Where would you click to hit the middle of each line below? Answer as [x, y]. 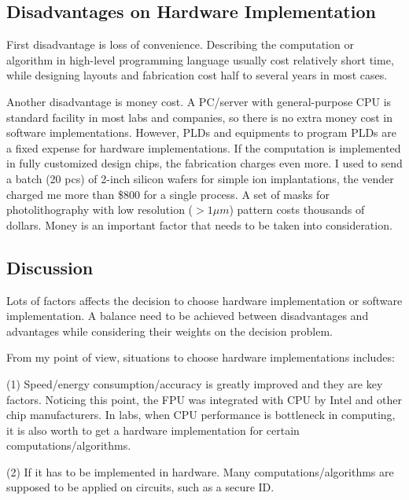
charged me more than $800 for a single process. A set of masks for [168, 194]
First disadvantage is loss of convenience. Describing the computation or [180, 44]
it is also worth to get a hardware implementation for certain [153, 430]
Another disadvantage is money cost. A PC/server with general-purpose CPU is [199, 101]
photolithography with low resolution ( [100, 210]
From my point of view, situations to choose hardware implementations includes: [201, 357]
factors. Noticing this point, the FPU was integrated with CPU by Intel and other [204, 399]
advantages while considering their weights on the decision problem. [169, 331]
